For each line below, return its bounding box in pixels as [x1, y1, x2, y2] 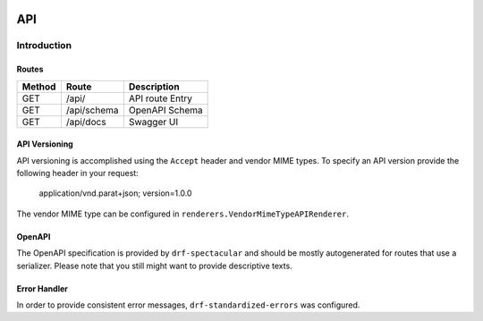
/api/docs [65, 115, 106, 128]
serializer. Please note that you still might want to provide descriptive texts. [16, 260, 292, 271]
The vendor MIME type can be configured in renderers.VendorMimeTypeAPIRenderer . [16, 208, 349, 219]
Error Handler [16, 283, 69, 294]
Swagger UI [128, 115, 179, 128]
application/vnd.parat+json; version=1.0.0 [38, 188, 192, 199]
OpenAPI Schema [128, 104, 203, 116]
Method [21, 80, 56, 93]
